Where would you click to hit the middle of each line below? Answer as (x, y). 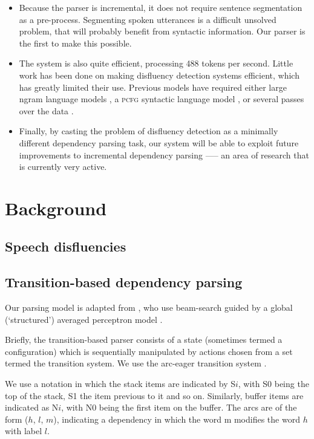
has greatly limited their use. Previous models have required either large (153, 87)
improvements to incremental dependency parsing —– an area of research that (164, 154)
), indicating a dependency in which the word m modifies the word (177, 419)
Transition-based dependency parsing (124, 282)
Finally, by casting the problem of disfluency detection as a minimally (149, 131)
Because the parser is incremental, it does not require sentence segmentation (161, 7)
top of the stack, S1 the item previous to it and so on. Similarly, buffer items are (154, 395)
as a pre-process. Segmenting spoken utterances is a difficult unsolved (148, 19)
